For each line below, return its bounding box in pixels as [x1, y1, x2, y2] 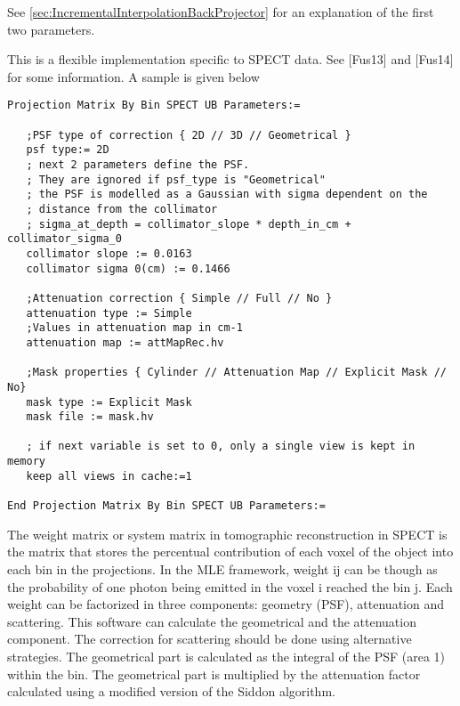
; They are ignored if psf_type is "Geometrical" [26, 173, 326, 186]
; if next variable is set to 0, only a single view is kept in [26, 440, 416, 453]
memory [7, 455, 45, 468]
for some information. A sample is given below [7, 67, 260, 85]
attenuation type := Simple [26, 306, 192, 320]
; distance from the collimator [26, 202, 218, 215]
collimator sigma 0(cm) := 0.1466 [26, 262, 230, 275]
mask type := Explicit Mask [26, 395, 192, 409]
